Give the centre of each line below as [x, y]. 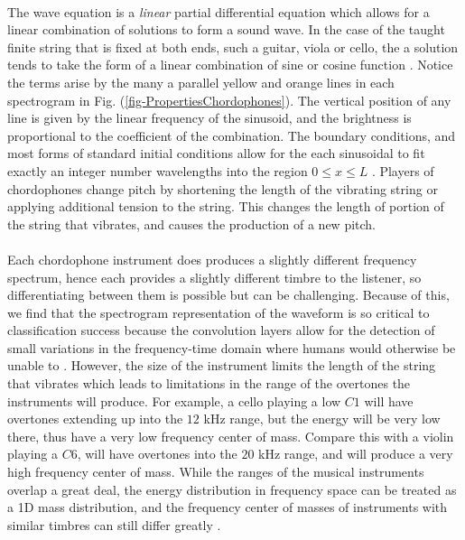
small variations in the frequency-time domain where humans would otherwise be [232, 347]
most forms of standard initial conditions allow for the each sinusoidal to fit [216, 153]
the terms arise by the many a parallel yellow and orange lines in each [201, 82]
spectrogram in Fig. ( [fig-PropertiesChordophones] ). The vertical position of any [229, 100]
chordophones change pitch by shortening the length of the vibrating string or [223, 188]
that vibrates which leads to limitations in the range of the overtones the [209, 383]
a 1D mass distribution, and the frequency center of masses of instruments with [228, 507]
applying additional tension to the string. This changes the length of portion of [226, 206]
